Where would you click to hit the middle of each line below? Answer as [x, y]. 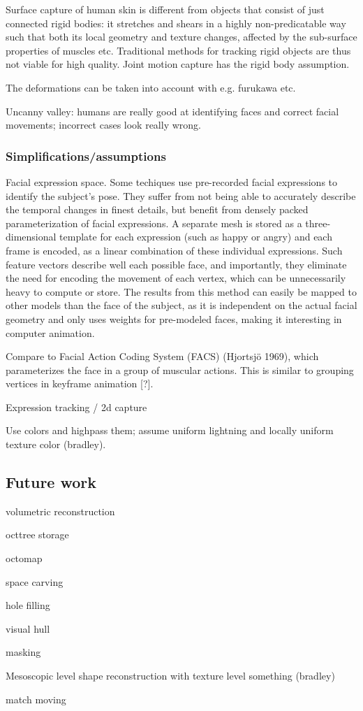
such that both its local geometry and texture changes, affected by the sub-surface [181, 37]
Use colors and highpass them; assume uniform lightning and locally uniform [170, 430]
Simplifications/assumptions [86, 156]
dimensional [31, 237]
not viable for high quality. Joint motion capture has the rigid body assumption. [178, 64]
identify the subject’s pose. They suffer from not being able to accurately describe [181, 195]
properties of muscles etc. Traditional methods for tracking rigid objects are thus [178, 50]
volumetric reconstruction [60, 511]
